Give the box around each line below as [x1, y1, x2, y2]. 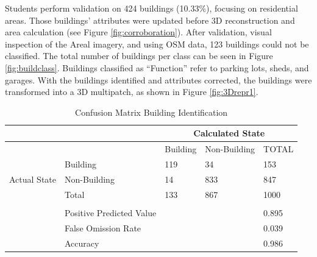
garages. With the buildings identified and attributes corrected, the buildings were [5, 73, 312, 86]
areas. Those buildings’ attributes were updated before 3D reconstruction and [5, 13, 295, 26]
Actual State [9, 172, 56, 185]
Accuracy [65, 236, 99, 249]
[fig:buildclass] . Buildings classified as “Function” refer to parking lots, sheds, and [5, 61, 309, 74]
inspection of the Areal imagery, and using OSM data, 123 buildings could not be [5, 37, 309, 50]
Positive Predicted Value [65, 206, 157, 219]
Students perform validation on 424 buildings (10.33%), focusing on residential [5, 2, 298, 14]
